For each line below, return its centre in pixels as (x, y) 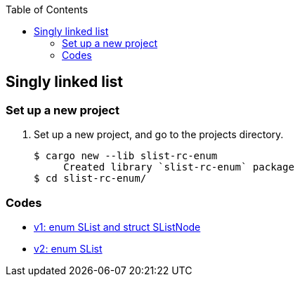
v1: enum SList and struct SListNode (117, 227)
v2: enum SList (68, 248)
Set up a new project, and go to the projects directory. (159, 135)
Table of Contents (47, 9)
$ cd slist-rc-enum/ (90, 179)
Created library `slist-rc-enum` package (179, 167)
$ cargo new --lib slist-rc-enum (126, 156)
